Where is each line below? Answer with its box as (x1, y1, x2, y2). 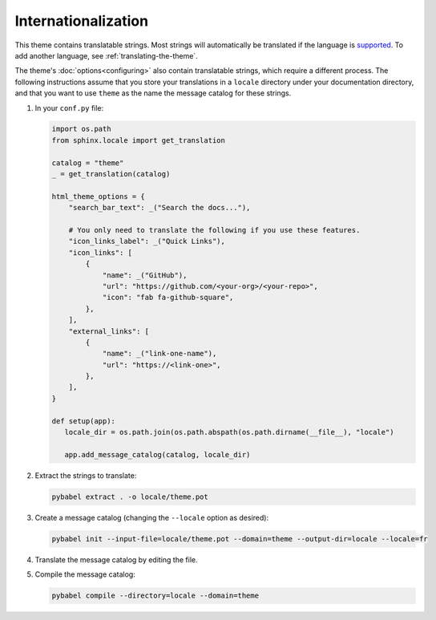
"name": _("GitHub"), (102, 270, 188, 280)
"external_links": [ (68, 326, 150, 336)
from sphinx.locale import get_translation (51, 136, 226, 144)
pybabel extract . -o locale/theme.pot (51, 492, 208, 501)
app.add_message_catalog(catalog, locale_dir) (64, 450, 251, 459)
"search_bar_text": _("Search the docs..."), (68, 203, 251, 213)
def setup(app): (51, 416, 116, 425)
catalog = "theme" (51, 158, 124, 168)
